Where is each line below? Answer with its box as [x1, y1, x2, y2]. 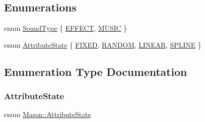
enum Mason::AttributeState [4, 109, 91, 120]
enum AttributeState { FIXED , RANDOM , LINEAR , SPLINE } [4, 39, 202, 50]
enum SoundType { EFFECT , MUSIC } [4, 23, 127, 33]
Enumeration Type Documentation [4, 63, 187, 79]
